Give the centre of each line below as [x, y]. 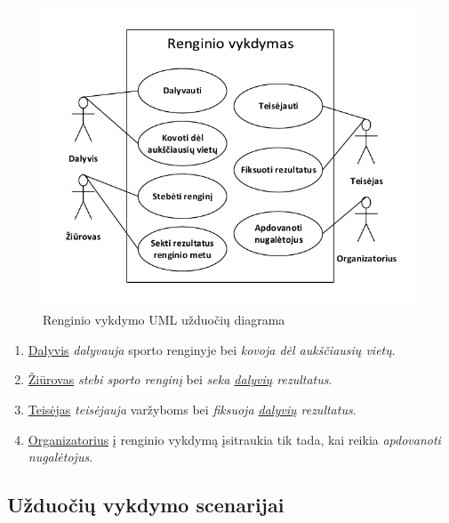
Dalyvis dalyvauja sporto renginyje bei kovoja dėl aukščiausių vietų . [212, 349]
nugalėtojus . [60, 457]
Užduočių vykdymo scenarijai [146, 505]
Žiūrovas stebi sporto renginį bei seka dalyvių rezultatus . [180, 379]
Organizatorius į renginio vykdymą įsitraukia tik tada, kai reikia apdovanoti [234, 439]
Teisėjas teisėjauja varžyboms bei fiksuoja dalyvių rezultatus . [192, 409]
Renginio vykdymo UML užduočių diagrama [164, 320]
